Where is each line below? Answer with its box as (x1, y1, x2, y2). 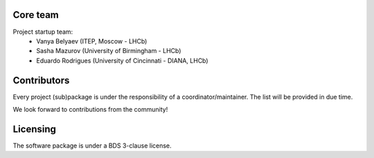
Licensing (12, 123, 57, 135)
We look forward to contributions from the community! (12, 105, 168, 113)
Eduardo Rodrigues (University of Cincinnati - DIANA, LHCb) (36, 56, 208, 65)
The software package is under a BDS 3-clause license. (12, 141, 172, 150)
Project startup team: (12, 28, 73, 36)
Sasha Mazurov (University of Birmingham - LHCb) (36, 47, 181, 55)
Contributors (12, 75, 70, 86)
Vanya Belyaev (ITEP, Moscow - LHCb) (36, 37, 148, 45)
